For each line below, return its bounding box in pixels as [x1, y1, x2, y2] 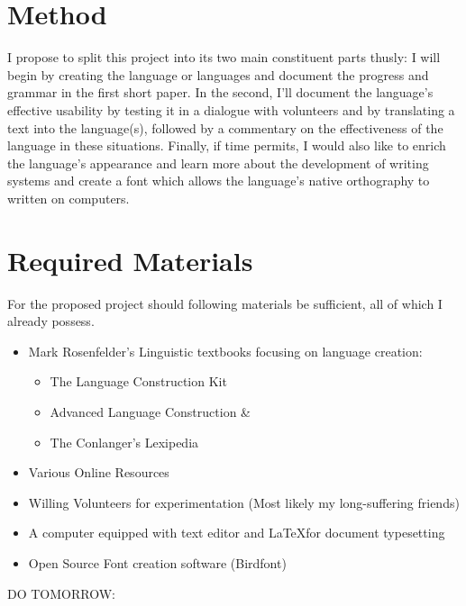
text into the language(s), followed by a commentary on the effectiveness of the [7, 118, 443, 137]
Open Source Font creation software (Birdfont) [28, 553, 287, 572]
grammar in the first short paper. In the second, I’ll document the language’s [7, 83, 434, 102]
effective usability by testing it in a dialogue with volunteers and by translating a [7, 100, 455, 119]
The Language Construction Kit [50, 372, 227, 391]
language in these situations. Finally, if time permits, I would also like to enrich [7, 136, 446, 155]
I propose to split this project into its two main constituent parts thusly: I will [7, 48, 441, 67]
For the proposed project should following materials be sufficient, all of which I [7, 294, 443, 312]
